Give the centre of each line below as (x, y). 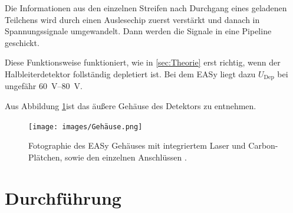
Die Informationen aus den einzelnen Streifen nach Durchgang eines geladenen (146, 8)
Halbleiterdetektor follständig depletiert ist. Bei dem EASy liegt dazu (130, 73)
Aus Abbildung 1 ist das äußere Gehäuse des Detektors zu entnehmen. (131, 106)
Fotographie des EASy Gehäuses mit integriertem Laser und (137, 145)
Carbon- (263, 145)
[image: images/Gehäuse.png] (85, 127)
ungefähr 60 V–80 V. (44, 86)
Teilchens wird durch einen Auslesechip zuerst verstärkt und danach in (132, 19)
